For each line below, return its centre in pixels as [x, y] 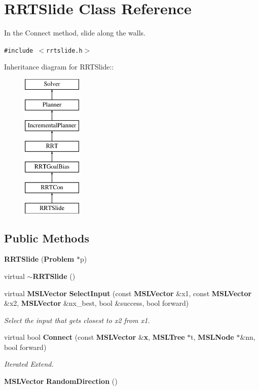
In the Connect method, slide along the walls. [75, 33]
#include [19, 50]
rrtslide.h [64, 50]
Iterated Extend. [29, 364]
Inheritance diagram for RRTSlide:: [59, 67]
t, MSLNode [212, 337]
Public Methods [47, 238]
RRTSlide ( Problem [39, 259]
